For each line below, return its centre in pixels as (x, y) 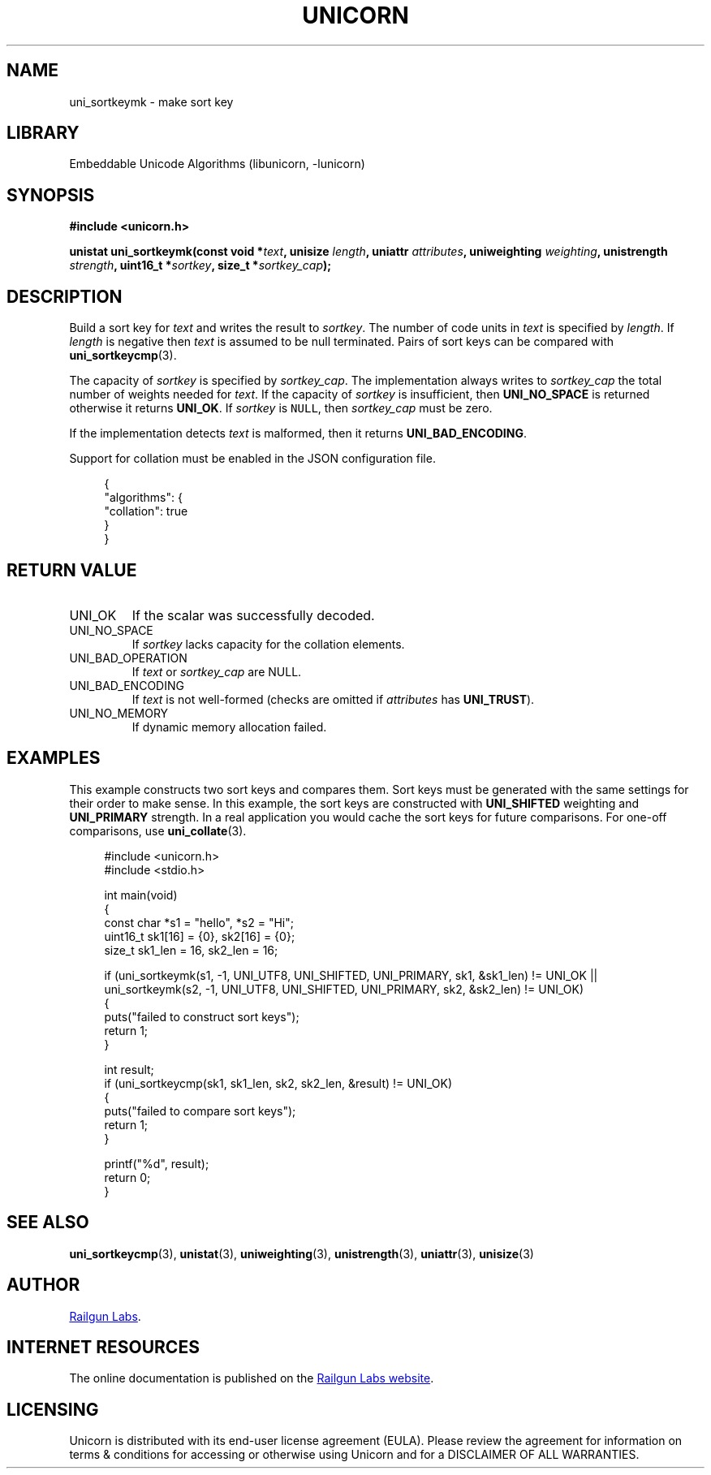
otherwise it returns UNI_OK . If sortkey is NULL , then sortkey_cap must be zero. (281, 408)
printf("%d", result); (157, 1163)
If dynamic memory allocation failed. (229, 727)
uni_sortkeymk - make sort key (151, 101)
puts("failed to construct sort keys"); (202, 1016)
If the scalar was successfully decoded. (253, 615)
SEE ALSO (48, 1223)
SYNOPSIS (51, 195)
